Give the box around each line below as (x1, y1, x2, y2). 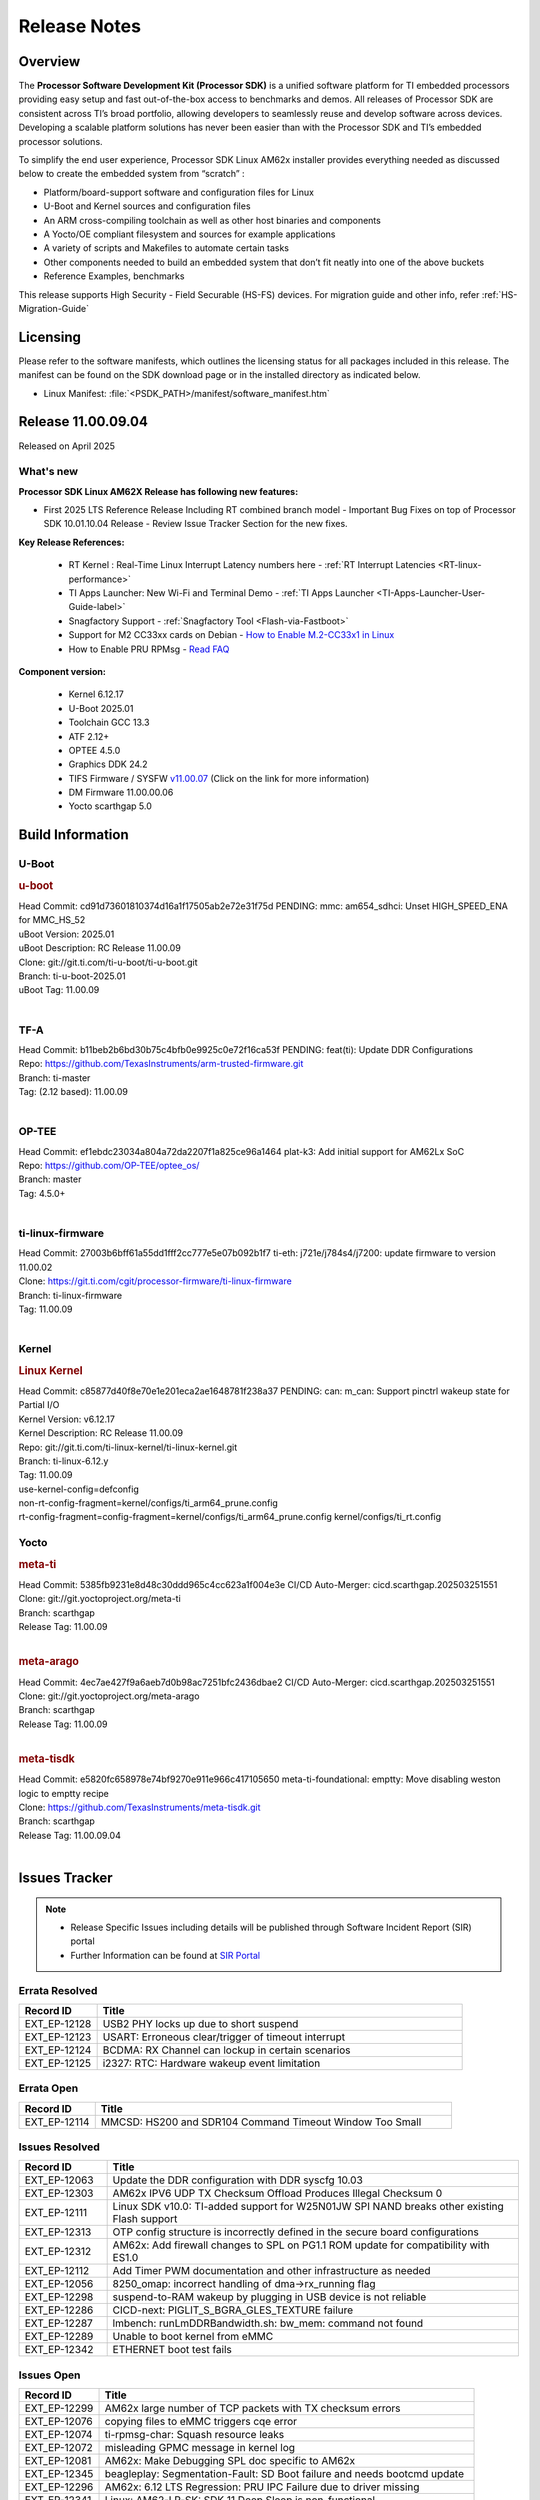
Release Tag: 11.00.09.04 (18, 1829, 122, 1841)
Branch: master (18, 1173, 82, 1185)
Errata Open (18, 2081, 79, 2095)
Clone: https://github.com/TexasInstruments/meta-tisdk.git (18, 1801, 261, 1814)
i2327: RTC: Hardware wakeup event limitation (102, 2056, 321, 2070)
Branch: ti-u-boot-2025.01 (18, 970, 127, 982)
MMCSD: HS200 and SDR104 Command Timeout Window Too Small (100, 2115, 422, 2129)
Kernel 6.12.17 (68, 688, 124, 700)
